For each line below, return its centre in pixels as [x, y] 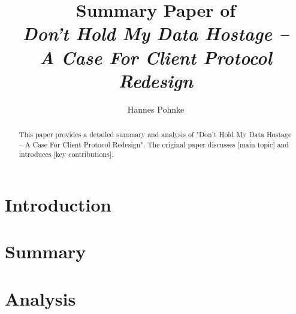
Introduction [58, 205]
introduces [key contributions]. [66, 154]
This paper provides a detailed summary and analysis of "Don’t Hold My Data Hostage [155, 135]
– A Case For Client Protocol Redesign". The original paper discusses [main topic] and [154, 144]
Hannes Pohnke [156, 109]
